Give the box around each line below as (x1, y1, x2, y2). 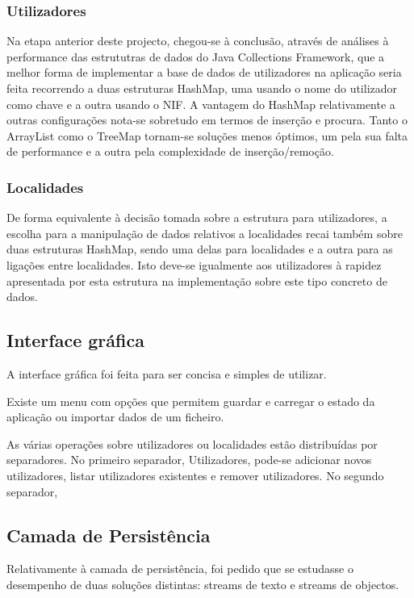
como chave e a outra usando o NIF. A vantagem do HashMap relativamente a (6, 95, 395, 112)
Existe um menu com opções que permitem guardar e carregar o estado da (6, 392, 375, 409)
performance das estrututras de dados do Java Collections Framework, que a (6, 48, 385, 65)
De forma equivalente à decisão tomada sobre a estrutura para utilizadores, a (6, 209, 387, 226)
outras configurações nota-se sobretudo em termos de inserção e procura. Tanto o (6, 111, 408, 128)
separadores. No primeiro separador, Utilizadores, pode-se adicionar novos (6, 451, 372, 468)
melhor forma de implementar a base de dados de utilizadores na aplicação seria (6, 64, 402, 81)
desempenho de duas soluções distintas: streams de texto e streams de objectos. (6, 575, 399, 592)
